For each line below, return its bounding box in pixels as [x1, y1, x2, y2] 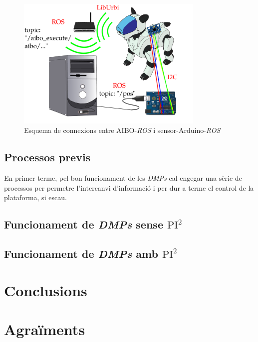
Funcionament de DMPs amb [4, 246, 158, 261]
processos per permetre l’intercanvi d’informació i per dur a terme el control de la [4, 182, 254, 193]
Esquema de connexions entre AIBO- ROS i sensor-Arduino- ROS [24, 125, 221, 135]
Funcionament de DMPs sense [4, 217, 163, 232]
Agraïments [4, 319, 85, 340]
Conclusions [4, 280, 87, 300]
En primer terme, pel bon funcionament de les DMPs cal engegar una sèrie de [4, 173, 242, 183]
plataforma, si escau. [4, 192, 67, 203]
